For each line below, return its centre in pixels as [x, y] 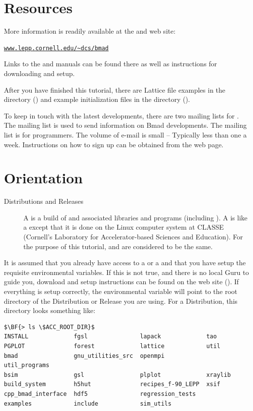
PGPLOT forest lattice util [112, 346]
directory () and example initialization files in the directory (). [97, 99]
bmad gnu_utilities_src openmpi [84, 356]
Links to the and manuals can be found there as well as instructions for [111, 64]
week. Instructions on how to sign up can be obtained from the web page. [114, 144]
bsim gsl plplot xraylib [117, 375]
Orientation [43, 178]
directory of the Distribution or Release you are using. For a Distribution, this [121, 301]
